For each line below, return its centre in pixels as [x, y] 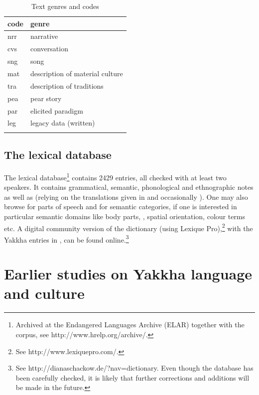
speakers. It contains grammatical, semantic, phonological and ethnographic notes [129, 187]
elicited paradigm [57, 110]
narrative [44, 36]
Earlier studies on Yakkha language [128, 274]
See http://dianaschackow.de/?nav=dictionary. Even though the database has [134, 368]
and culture [44, 293]
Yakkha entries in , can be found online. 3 [66, 239]
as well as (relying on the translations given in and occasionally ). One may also [126, 197]
